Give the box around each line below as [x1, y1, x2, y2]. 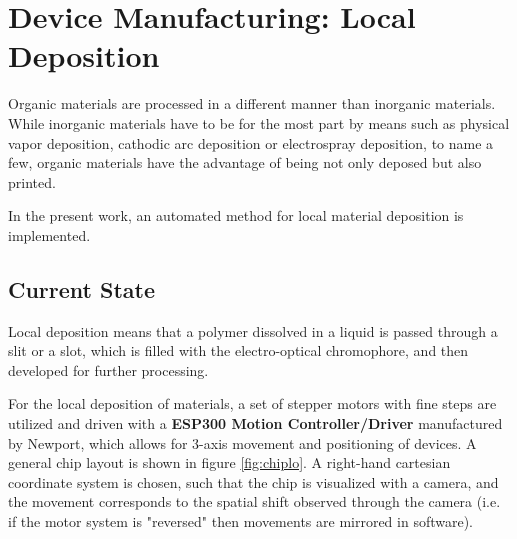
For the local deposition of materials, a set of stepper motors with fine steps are [8, 393, 497, 414]
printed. [8, 171, 56, 192]
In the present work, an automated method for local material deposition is [8, 205, 464, 226]
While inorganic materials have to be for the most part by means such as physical [8, 112, 510, 133]
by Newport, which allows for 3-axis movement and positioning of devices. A [8, 432, 477, 453]
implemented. [8, 224, 91, 245]
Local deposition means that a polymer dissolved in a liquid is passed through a [8, 320, 498, 341]
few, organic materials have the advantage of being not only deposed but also [8, 152, 482, 173]
